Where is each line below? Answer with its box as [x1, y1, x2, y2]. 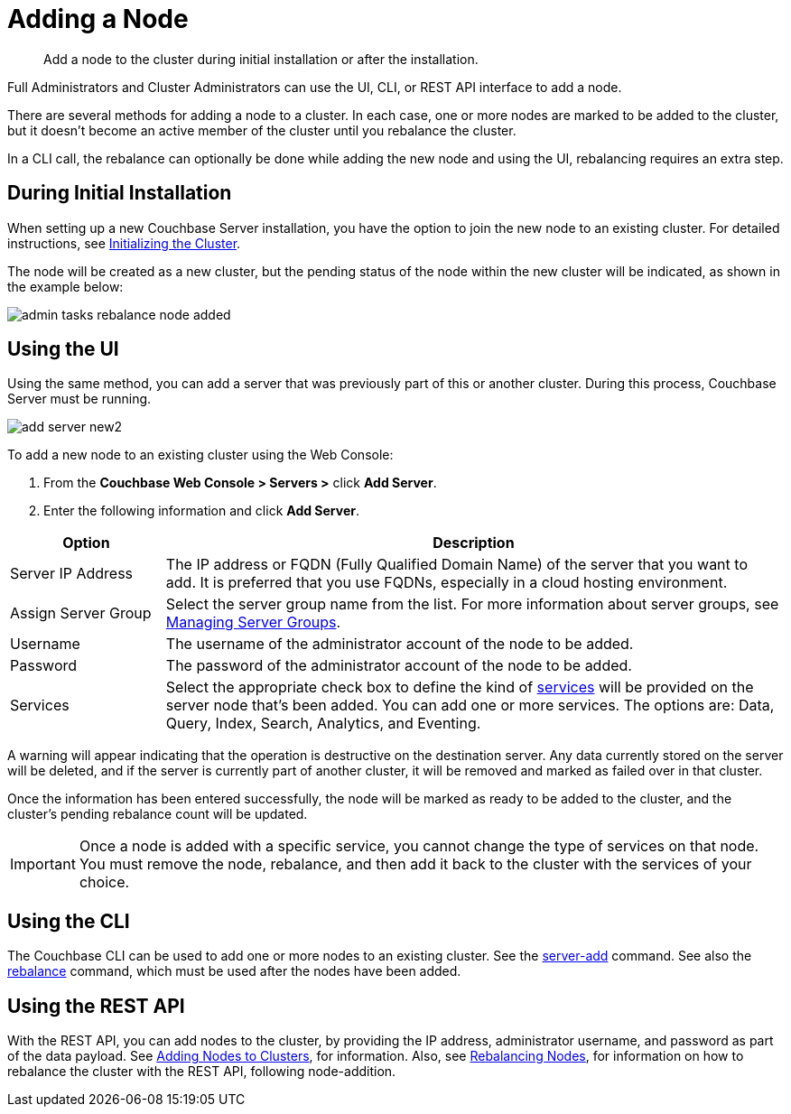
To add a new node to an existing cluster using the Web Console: [7, 447, 394, 463]
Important [10, 855, 76, 874]
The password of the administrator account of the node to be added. [165, 656, 632, 675]
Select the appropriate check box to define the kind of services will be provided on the [165, 678, 754, 697]
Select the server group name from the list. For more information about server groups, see [165, 595, 779, 614]
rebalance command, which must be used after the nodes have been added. [7, 963, 461, 979]
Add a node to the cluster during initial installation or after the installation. [43, 51, 479, 67]
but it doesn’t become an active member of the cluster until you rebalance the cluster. [7, 122, 516, 138]
